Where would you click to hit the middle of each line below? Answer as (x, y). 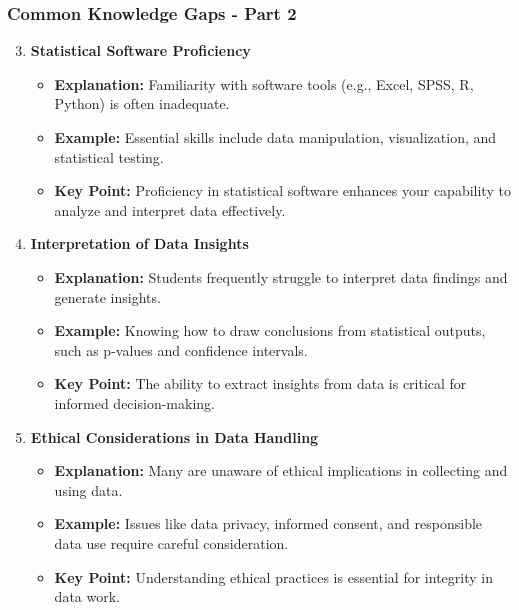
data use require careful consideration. (171, 542)
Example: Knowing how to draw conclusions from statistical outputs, (270, 330)
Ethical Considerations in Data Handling (174, 436)
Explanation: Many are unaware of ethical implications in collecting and (281, 470)
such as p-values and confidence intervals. (181, 349)
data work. (87, 596)
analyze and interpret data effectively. (170, 209)
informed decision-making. (134, 402)
